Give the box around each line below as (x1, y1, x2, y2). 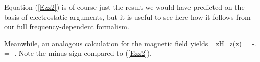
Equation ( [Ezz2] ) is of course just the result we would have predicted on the (4, 2, 245, 12)
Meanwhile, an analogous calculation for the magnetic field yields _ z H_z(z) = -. (4, 38, 256, 48)
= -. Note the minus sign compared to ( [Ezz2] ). (4, 48, 152, 58)
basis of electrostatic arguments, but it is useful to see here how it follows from (4, 11, 251, 22)
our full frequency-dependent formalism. (4, 21, 129, 32)
